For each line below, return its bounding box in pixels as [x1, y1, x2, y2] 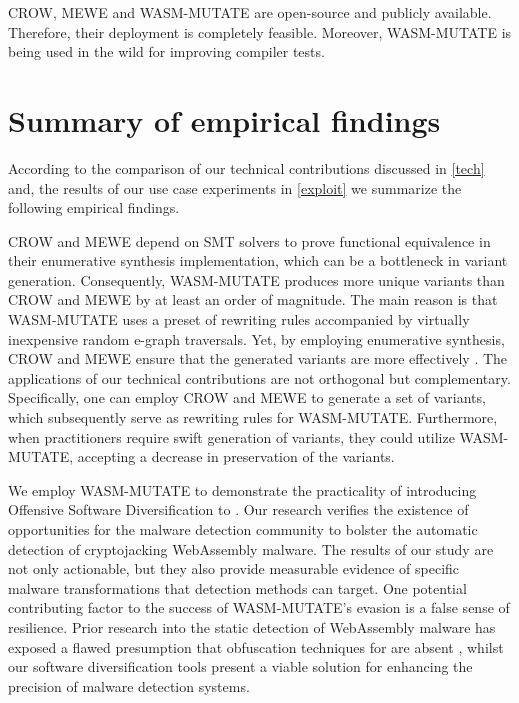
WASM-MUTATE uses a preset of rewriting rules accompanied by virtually [8, 309, 470, 330]
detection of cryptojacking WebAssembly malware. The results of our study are [8, 538, 494, 559]
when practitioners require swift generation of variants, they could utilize [8, 426, 455, 447]
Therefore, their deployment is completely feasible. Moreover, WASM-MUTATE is [8, 21, 512, 42]
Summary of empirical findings [8, 99, 441, 140]
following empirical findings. [8, 197, 180, 218]
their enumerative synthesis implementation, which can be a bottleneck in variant [8, 250, 508, 271]
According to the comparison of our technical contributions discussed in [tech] [8, 157, 485, 178]
